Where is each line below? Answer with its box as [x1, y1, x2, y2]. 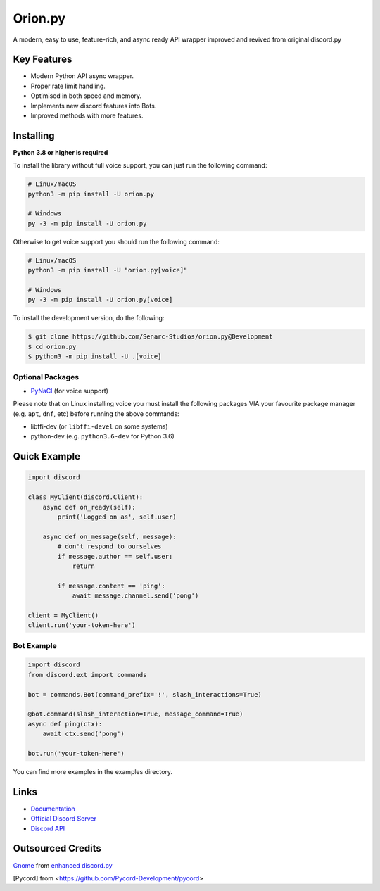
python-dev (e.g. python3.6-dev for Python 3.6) [30, 432, 175, 441]
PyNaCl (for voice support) [30, 386, 109, 395]
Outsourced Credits [13, 842, 101, 854]
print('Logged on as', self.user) [57, 513, 177, 521]
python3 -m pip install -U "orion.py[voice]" [27, 266, 188, 274]
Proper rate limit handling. [30, 82, 106, 90]
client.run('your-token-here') [27, 621, 137, 629]
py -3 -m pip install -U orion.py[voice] [27, 296, 173, 304]
